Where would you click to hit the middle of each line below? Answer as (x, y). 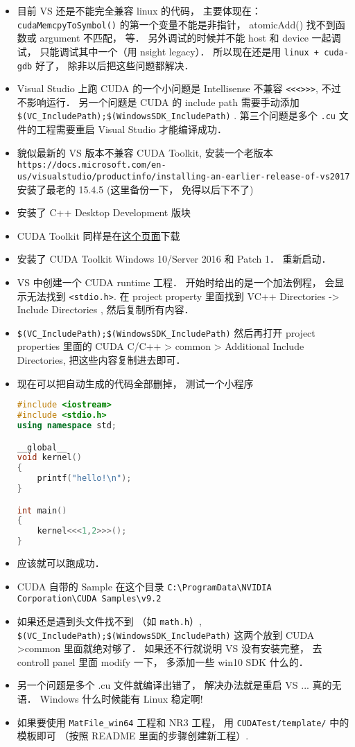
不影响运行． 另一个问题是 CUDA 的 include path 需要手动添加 (158, 102)
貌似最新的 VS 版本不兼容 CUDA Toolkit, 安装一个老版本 (145, 152)
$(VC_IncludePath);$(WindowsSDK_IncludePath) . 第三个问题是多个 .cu (176, 115)
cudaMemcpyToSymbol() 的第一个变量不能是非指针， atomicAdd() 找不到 (176, 24)
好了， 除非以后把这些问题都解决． (114, 65)
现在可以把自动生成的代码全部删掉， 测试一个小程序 (135, 383)
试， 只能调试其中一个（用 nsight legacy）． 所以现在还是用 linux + (168, 51)
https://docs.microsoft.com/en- (92, 165)
